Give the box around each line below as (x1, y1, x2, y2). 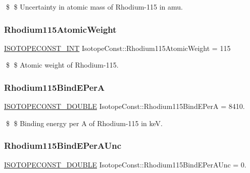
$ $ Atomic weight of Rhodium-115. (6, 60, 119, 70)
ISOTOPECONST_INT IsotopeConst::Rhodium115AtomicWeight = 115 (4, 42, 231, 53)
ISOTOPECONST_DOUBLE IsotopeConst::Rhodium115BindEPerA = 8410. (4, 101, 245, 111)
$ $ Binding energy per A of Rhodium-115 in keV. (6, 118, 163, 128)
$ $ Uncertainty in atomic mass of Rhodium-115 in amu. (6, 2, 183, 12)
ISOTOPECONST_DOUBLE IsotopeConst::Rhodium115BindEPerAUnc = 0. (4, 159, 246, 169)
